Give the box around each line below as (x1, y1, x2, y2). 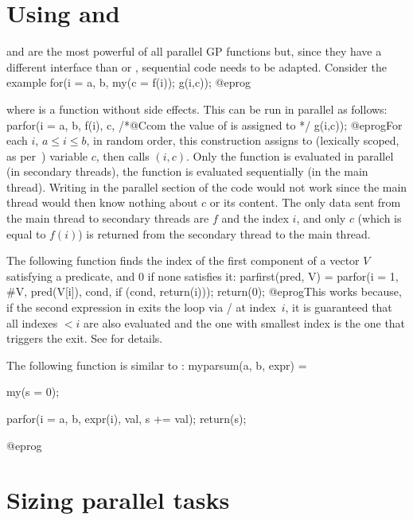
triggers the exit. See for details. (6, 330, 163, 347)
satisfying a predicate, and (6, 267, 135, 284)
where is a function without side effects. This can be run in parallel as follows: (6, 100, 388, 117)
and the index (221, 210, 289, 227)
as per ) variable (6, 147, 88, 164)
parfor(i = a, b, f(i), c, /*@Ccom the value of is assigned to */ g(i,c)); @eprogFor (6, 116, 403, 133)
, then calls (95, 147, 150, 164)
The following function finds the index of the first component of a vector (6, 252, 360, 269)
